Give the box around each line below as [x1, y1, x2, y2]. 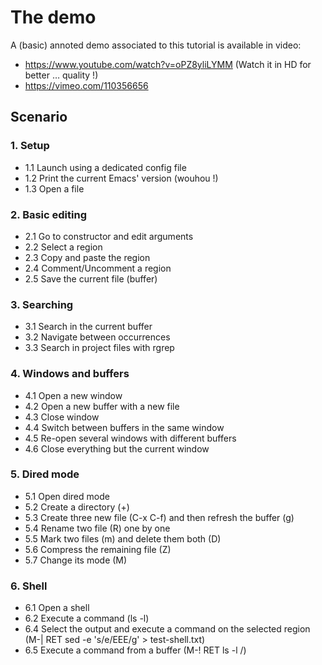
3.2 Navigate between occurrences [24, 331, 171, 343]
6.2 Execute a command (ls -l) [24, 612, 150, 625]
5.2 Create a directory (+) [24, 501, 130, 513]
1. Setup [10, 139, 50, 153]
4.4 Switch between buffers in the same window [24, 421, 225, 433]
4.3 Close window [24, 411, 100, 423]
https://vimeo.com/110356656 [24, 79, 149, 91]
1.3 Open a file [24, 182, 85, 195]
